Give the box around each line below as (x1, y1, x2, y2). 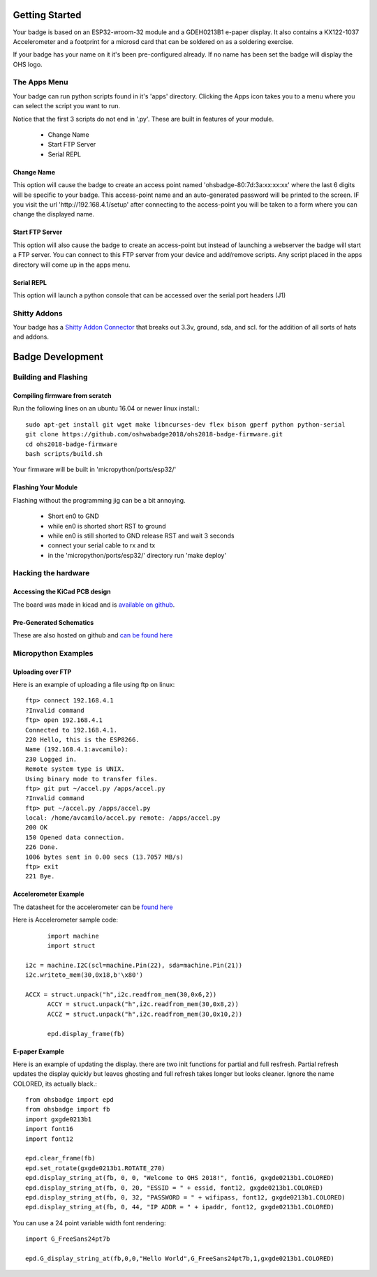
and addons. (13, 332, 49, 341)
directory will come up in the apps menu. (13, 260, 131, 269)
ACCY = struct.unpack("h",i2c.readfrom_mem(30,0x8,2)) (47, 1001, 239, 1008)
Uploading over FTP (13, 667, 72, 676)
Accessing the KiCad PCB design (13, 587, 111, 596)
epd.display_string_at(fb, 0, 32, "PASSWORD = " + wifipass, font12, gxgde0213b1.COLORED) (25, 1193, 346, 1201)
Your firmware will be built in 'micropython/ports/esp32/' (13, 465, 177, 474)
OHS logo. (13, 60, 43, 68)
